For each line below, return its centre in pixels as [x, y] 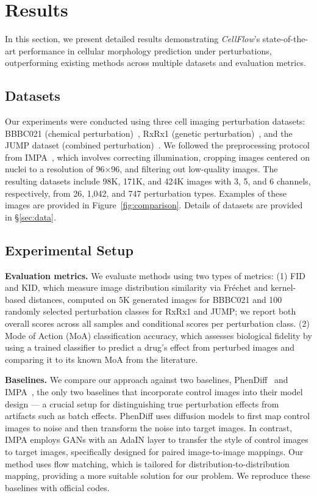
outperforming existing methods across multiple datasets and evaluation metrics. [155, 63]
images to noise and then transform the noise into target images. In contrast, [149, 427]
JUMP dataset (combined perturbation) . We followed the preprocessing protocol [157, 145]
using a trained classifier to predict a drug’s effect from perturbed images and [150, 347]
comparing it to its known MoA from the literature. [102, 359]
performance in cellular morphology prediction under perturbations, [145, 50]
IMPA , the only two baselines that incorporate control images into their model [154, 392]
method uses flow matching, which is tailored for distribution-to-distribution [147, 463]
